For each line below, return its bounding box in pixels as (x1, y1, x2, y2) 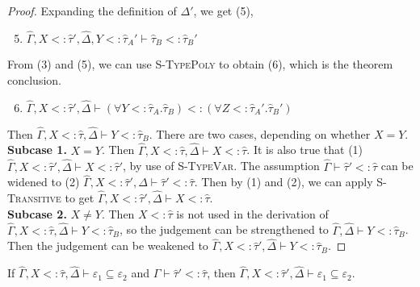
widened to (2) (7, 173, 80, 190)
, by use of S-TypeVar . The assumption (123, 157, 320, 174)
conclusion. (7, 71, 61, 88)
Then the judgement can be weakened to (7, 237, 208, 254)
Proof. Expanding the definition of (7, 2, 177, 19)
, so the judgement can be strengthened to (120, 221, 329, 238)
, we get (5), (193, 2, 254, 19)
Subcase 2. (7, 205, 67, 222)
